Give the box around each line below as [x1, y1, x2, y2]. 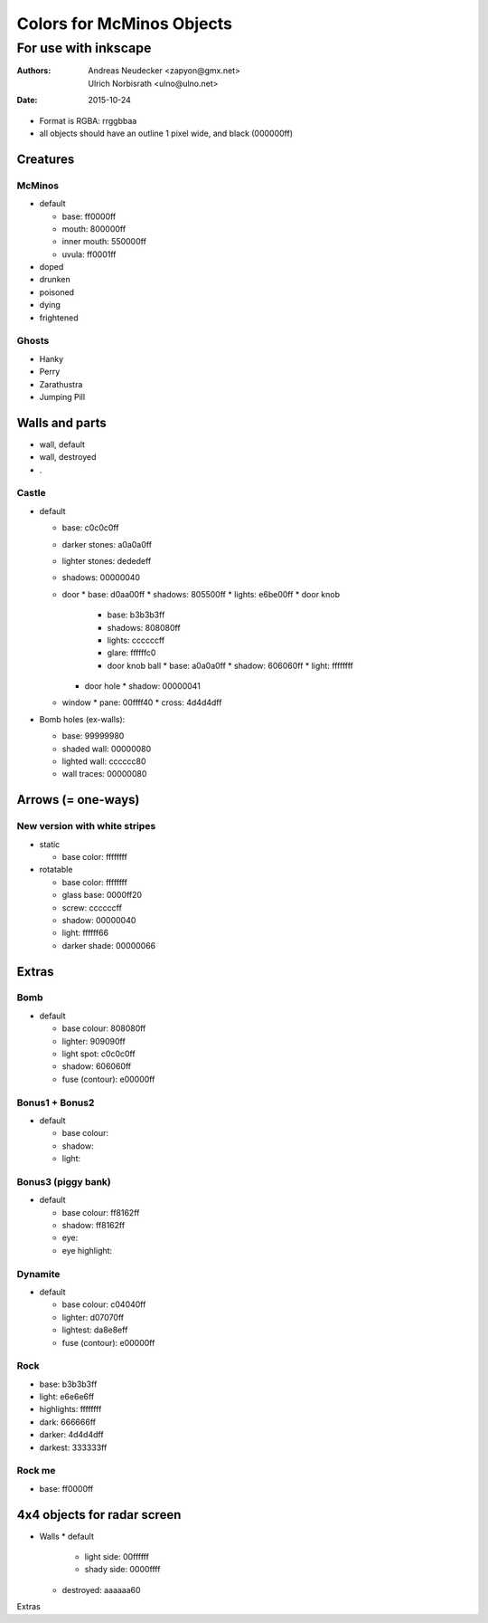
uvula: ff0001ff [61, 249, 117, 260]
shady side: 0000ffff [84, 1564, 161, 1575]
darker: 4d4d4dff [39, 1429, 104, 1440]
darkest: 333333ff [39, 1442, 108, 1453]
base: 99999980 [61, 730, 125, 741]
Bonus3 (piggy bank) [16, 1175, 112, 1188]
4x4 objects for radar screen [16, 1507, 182, 1523]
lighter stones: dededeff [61, 555, 152, 566]
